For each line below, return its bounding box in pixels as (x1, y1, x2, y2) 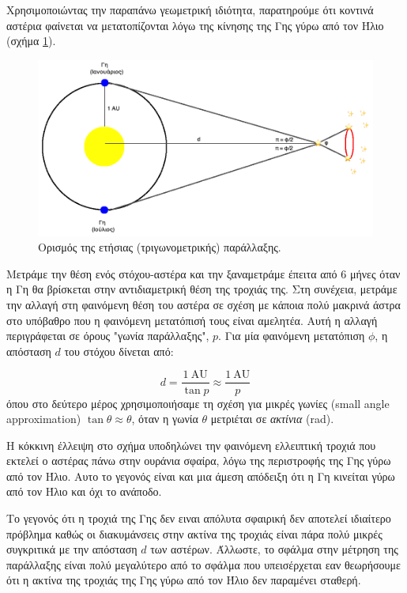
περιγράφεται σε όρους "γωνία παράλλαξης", (6, 327, 209, 344)
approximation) (6, 410, 81, 427)
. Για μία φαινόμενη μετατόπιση (218, 327, 365, 344)
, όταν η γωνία (131, 410, 198, 427)
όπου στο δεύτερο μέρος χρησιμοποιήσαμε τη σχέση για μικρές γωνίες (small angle (6, 395, 390, 411)
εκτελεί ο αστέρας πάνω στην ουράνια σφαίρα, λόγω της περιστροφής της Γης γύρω (6, 452, 391, 469)
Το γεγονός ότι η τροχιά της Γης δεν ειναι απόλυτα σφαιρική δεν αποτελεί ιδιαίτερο (6, 510, 391, 527)
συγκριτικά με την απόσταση (6, 541, 138, 557)
